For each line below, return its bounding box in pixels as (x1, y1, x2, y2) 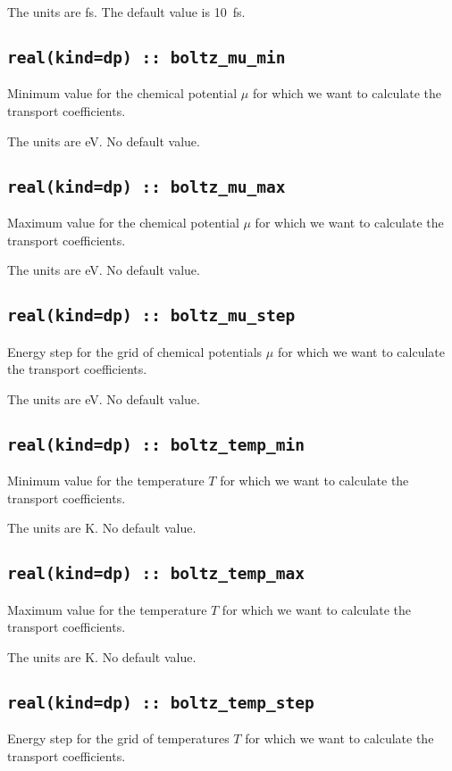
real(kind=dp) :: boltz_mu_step (7, 306, 296, 326)
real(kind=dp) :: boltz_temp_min (7, 435, 306, 454)
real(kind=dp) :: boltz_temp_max (7, 564, 306, 584)
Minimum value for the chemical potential (7, 84, 238, 103)
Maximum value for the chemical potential (7, 212, 239, 231)
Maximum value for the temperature (7, 600, 207, 618)
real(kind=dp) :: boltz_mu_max (7, 177, 286, 196)
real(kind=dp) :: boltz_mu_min (7, 47, 286, 67)
